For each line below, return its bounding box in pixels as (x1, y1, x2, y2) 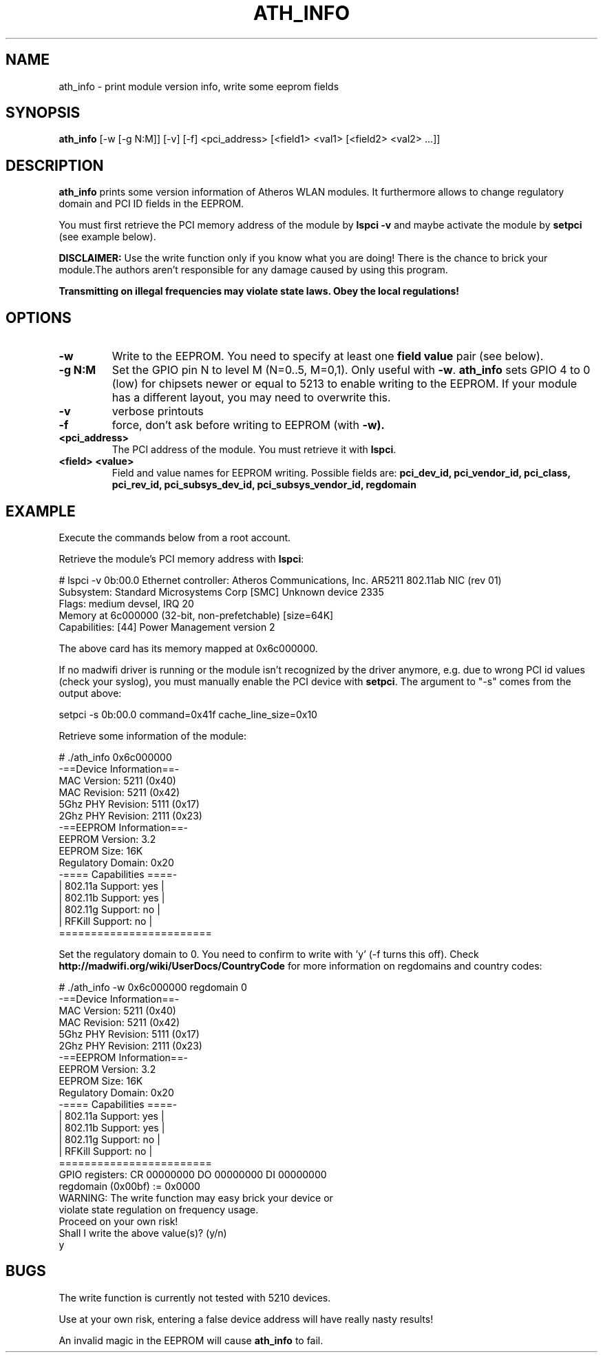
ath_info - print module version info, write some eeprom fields (59, 80, 339, 92)
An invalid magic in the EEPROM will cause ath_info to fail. (59, 1334, 324, 1346)
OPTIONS (6, 309, 72, 326)
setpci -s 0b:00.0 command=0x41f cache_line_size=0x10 (59, 708, 317, 720)
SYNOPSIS (6, 104, 81, 122)
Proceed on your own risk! (59, 1215, 178, 1227)
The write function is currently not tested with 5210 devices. (59, 1291, 331, 1304)
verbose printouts (112, 404, 204, 419)
